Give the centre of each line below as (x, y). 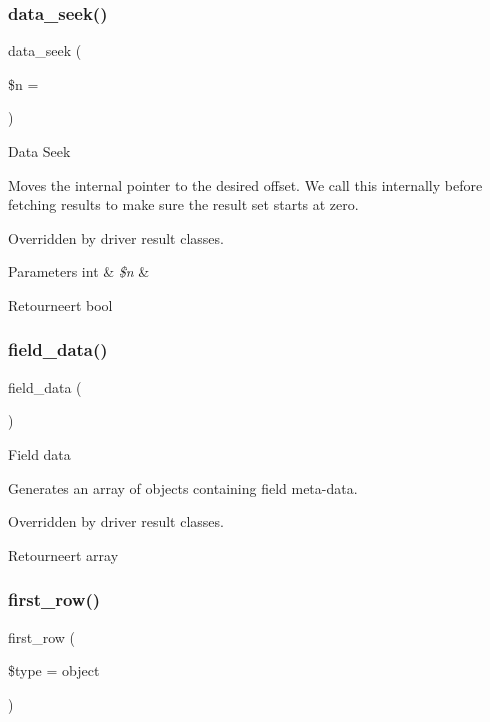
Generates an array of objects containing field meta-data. (183, 487)
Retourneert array (63, 554)
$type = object (54, 670)
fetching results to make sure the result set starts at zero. (183, 204)
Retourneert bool (60, 304)
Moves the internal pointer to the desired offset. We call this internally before (245, 184)
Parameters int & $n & (79, 271)
